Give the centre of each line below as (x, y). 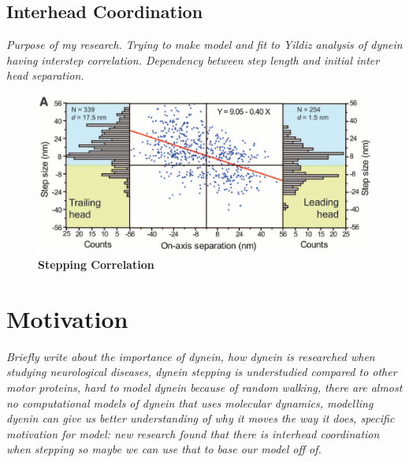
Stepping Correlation (96, 264)
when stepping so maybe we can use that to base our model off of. (164, 449)
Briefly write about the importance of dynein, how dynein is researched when (191, 356)
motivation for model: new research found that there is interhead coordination (193, 433)
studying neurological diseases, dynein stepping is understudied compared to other (202, 372)
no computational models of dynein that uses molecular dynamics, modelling (190, 402)
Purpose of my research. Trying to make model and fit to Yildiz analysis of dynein (204, 45)
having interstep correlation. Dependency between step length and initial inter (193, 60)
